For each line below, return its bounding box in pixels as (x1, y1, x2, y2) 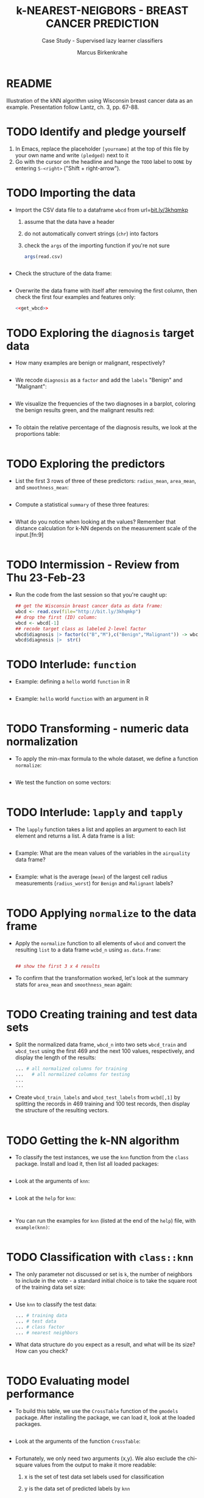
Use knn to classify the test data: (15, 1301, 97, 1308)
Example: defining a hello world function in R (15, 678, 130, 685)
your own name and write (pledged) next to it (15, 151, 129, 159)
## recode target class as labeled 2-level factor (15, 625, 147, 632)
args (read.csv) (24, 253, 63, 260)
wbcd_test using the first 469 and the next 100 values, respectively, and (15, 1047, 195, 1055)
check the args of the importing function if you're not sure (24, 242, 171, 249)
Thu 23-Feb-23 (6, 571, 86, 585)
